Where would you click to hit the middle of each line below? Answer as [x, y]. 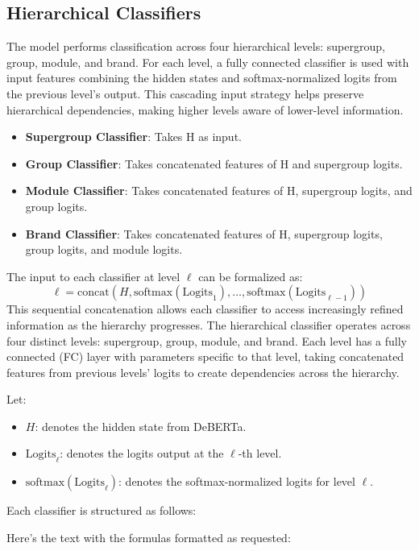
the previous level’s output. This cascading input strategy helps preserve [185, 93]
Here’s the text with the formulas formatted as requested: [149, 537]
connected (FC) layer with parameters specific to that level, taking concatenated [205, 356]
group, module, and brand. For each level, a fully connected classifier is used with [208, 62]
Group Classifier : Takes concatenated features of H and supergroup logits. [214, 163]
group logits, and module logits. [104, 249]
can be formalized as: [251, 276]
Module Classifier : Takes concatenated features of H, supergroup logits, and [219, 191]
